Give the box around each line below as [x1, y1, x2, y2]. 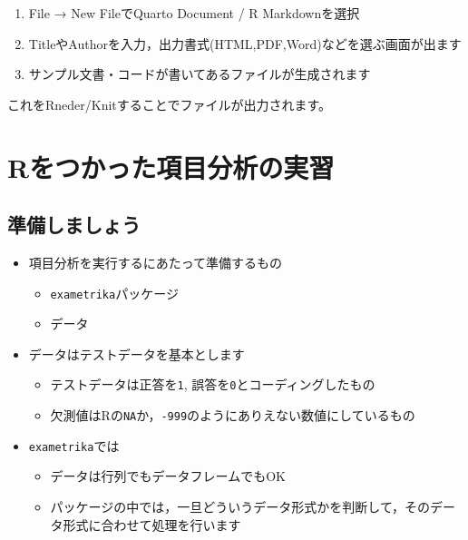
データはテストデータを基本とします [28, 344, 245, 363]
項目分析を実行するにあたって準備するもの [28, 252, 283, 271]
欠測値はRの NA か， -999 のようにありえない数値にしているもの [50, 406, 415, 425]
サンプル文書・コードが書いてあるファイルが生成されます [28, 64, 371, 83]
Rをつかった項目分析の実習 [7, 148, 335, 185]
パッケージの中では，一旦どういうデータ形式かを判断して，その [50, 496, 430, 515]
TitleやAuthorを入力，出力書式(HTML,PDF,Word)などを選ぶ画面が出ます [28, 34, 462, 53]
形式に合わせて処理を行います [63, 515, 241, 534]
